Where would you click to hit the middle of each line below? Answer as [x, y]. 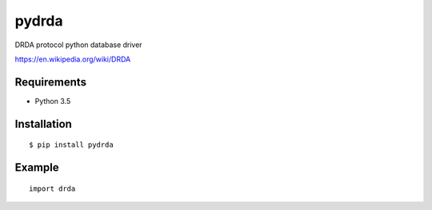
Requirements [51, 82]
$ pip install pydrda [71, 145]
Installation [43, 124]
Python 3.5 [53, 101]
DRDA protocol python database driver [79, 45]
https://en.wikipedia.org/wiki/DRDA [73, 59]
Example [37, 168]
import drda [52, 188]
